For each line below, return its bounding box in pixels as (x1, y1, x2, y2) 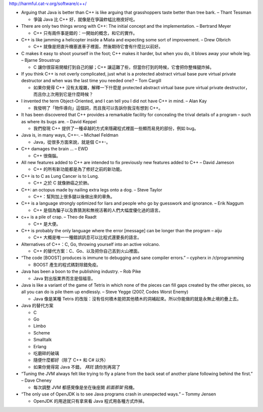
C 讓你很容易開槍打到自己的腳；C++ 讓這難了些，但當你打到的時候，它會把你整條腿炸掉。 (33, 64, 214, 70)
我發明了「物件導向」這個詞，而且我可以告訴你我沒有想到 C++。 (33, 105, 163, 111)
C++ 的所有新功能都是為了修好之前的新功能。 (33, 166, 125, 172)
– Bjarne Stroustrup (21, 57, 60, 63)
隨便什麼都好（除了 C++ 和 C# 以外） (33, 357, 109, 363)
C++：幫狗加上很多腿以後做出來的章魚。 (33, 193, 115, 199)
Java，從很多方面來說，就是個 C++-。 (33, 139, 111, 145)
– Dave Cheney (21, 377, 52, 383)
